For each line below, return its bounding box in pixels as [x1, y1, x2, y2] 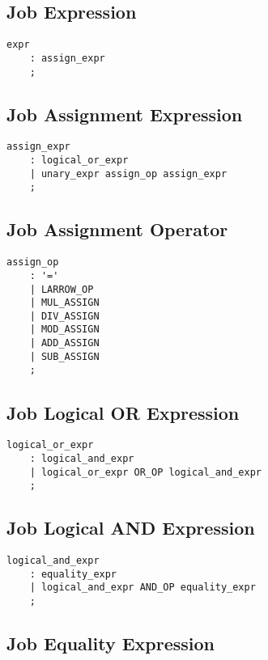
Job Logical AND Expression [6, 515, 255, 540]
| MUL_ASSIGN [29, 297, 100, 309]
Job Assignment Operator [6, 217, 228, 242]
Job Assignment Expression [6, 101, 243, 126]
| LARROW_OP [29, 283, 94, 295]
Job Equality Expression [6, 631, 215, 656]
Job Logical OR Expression [6, 400, 240, 425]
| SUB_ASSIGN [29, 350, 100, 362]
